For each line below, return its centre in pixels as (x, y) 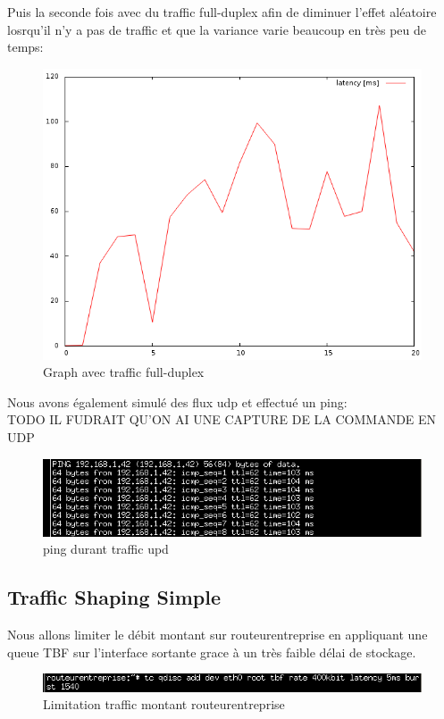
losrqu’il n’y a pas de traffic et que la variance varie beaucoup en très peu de (217, 29)
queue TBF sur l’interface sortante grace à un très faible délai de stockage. (212, 652)
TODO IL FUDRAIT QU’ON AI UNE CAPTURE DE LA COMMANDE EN (222, 419)
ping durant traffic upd (106, 549)
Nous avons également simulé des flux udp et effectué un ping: (177, 401)
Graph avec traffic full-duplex (124, 372)
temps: (25, 47)
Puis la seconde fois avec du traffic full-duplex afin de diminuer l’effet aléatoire (222, 12)
